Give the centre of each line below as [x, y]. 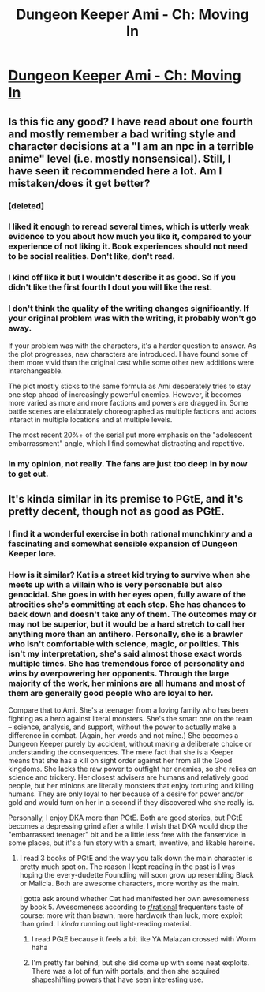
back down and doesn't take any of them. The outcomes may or [132, 614]
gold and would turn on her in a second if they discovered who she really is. [131, 803]
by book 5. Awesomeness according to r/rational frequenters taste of [131, 907]
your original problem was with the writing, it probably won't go [132, 319]
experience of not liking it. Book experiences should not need [128, 246]
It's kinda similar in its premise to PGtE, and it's [126, 499]
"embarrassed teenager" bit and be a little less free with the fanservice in [127, 835]
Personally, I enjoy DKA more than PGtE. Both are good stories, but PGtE [125, 818]
